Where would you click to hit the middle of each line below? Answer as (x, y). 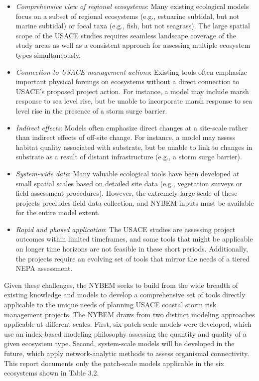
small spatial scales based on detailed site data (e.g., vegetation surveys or (129, 183)
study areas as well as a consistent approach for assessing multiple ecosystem (133, 45)
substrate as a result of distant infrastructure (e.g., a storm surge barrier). (129, 157)
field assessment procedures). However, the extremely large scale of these (127, 193)
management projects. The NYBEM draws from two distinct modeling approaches (129, 314)
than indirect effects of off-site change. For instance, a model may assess (126, 137)
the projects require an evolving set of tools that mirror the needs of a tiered (132, 258)
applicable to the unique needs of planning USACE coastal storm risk (110, 305)
